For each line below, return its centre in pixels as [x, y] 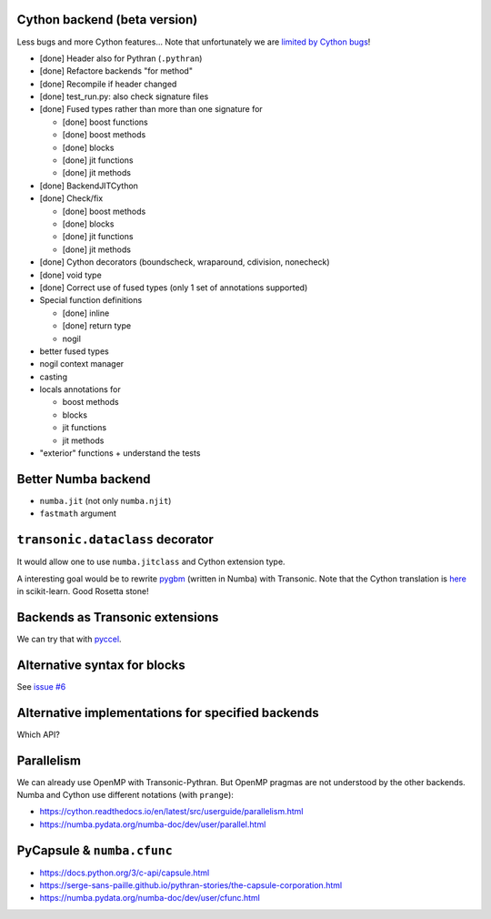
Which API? [39, 734]
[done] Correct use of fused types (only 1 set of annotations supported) [174, 288]
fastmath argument [78, 513]
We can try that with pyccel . [69, 639]
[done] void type [70, 275]
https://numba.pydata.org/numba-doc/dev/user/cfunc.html [150, 898]
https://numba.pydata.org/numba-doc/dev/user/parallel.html [153, 824]
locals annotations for [80, 389]
